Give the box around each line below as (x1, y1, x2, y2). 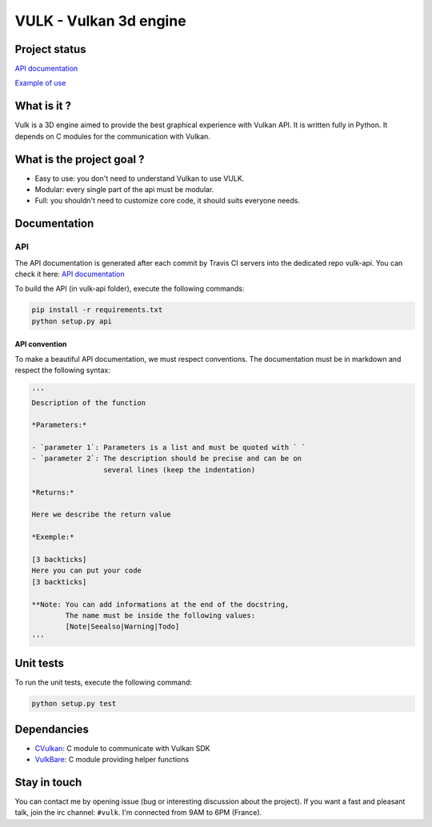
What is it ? (14, 99, 72, 113)
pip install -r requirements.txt (31, 305, 163, 315)
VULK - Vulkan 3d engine (14, 12, 187, 30)
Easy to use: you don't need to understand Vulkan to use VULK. (34, 173, 245, 183)
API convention (14, 339, 67, 349)
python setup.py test (31, 699, 117, 709)
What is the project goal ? (14, 152, 145, 166)
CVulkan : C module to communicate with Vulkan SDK (34, 743, 210, 753)
